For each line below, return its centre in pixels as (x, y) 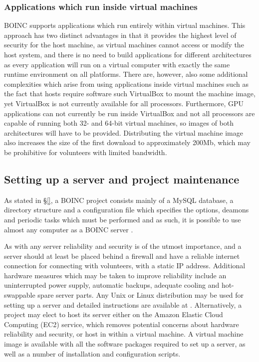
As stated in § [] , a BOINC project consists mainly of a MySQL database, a (119, 200)
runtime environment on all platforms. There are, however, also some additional (126, 74)
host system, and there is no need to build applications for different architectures (128, 54)
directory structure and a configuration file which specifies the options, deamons (127, 210)
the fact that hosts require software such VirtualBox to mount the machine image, (130, 93)
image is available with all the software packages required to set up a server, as (125, 344)
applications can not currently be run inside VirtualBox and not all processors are (129, 113)
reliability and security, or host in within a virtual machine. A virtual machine (124, 334)
